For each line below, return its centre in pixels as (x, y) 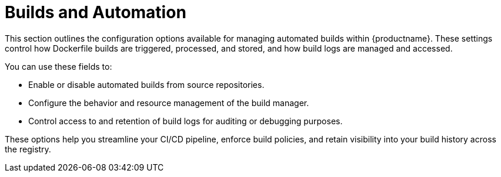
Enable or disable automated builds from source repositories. (146, 84)
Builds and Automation (96, 12)
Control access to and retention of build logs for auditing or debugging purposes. (186, 121)
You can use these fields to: (59, 66)
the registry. (28, 149)
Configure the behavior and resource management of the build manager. (169, 103)
